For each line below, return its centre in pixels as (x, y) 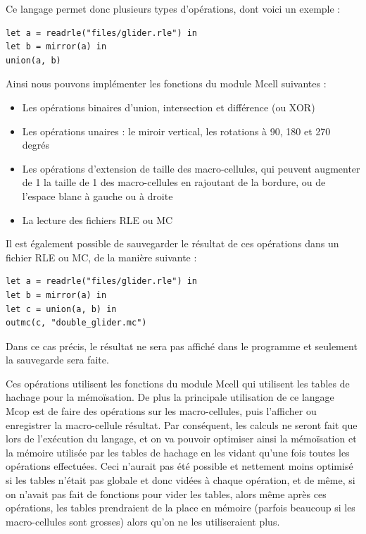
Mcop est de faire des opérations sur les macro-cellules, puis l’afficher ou (161, 411)
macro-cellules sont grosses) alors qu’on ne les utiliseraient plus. (143, 521)
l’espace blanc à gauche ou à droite (97, 195)
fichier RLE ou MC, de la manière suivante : (101, 257)
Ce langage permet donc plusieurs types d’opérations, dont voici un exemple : (173, 8)
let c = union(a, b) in (61, 309)
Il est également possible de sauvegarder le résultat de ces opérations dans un (172, 243)
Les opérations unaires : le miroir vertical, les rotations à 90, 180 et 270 (176, 131)
